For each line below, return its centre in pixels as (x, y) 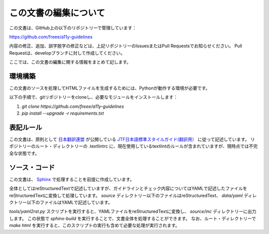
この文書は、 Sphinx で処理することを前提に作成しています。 (72, 179)
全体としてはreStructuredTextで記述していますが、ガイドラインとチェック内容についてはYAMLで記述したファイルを (128, 188)
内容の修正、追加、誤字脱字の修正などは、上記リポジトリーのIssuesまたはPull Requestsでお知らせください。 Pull (126, 46)
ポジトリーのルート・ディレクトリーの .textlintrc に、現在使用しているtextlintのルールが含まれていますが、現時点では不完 (134, 146)
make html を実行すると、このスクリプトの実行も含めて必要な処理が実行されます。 (94, 226)
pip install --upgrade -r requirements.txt (63, 113)
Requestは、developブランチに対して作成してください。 (67, 53)
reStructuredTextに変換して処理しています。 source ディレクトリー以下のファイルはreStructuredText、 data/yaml (126, 195)
